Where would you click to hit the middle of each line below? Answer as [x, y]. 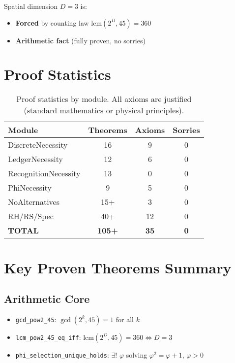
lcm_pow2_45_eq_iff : [48, 337]
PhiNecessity [30, 188]
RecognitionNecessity [44, 173]
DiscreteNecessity [38, 145]
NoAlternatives [34, 202]
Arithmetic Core [47, 299]
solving [137, 354]
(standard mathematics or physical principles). [104, 110]
